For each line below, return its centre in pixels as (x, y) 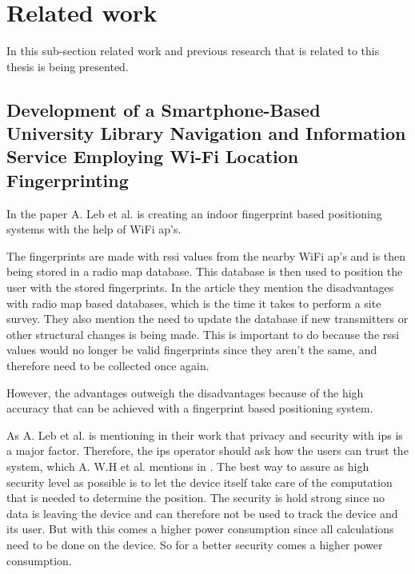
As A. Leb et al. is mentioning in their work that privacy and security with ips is (205, 434)
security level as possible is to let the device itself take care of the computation (200, 482)
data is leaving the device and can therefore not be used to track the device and (202, 513)
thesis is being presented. (68, 66)
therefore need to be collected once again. (108, 366)
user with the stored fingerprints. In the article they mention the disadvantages (200, 287)
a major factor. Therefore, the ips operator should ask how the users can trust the (207, 450)
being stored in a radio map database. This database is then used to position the (205, 271)
